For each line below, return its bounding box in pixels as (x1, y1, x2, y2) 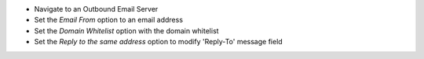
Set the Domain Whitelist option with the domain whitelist (34, 26, 219, 35)
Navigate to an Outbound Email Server (34, 5, 159, 13)
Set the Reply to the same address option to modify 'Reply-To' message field (34, 37, 283, 47)
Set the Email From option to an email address (34, 16, 184, 25)
